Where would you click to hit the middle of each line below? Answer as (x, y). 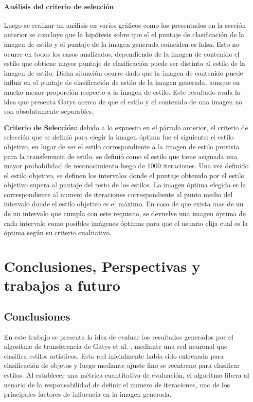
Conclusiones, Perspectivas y (102, 266)
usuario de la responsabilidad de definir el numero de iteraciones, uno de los (117, 384)
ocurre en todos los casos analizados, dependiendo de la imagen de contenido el (122, 53)
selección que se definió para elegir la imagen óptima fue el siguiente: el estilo (119, 137)
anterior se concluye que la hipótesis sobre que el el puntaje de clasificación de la (124, 34)
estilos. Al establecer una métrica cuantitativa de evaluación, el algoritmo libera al (126, 375)
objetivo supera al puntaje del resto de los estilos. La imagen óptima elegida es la (125, 185)
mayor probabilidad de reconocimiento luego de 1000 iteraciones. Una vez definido (126, 166)
